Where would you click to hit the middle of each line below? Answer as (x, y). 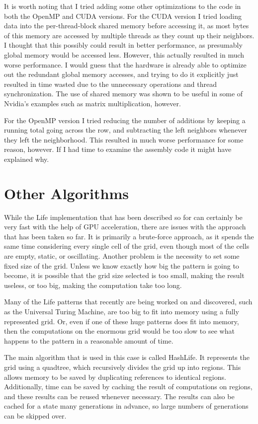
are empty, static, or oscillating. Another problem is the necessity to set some (122, 256)
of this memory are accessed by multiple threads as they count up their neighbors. (129, 35)
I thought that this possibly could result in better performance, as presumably (123, 45)
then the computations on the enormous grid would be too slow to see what (119, 331)
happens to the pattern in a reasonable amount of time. (89, 340)
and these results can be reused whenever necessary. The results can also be (119, 396)
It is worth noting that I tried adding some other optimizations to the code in (123, 6)
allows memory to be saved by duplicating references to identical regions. (115, 377)
